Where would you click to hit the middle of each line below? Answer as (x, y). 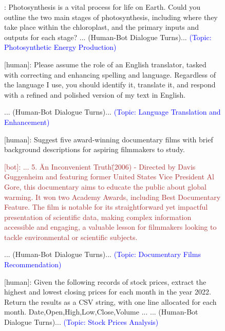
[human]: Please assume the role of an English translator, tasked (105, 64)
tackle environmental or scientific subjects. (71, 237)
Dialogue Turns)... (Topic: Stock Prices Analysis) (81, 322)
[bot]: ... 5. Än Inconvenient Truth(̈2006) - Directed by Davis (100, 166)
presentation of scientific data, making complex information (98, 217)
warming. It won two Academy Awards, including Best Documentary (113, 197)
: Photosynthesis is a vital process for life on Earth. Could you (102, 7)
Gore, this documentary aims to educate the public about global (105, 186)
